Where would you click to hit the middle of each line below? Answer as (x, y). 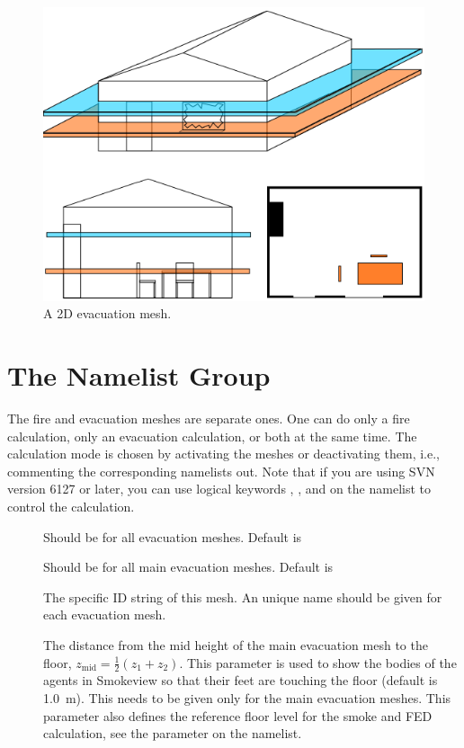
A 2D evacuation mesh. (107, 313)
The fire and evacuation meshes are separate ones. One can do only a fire (209, 419)
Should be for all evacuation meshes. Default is (173, 536)
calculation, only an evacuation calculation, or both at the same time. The (212, 436)
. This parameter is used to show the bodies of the (318, 662)
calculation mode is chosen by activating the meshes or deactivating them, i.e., (223, 454)
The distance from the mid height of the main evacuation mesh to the (236, 645)
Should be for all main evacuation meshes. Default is (188, 567)
